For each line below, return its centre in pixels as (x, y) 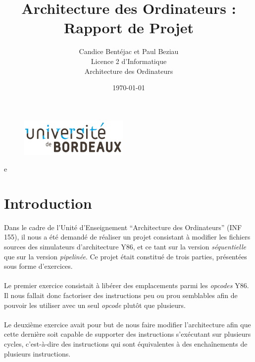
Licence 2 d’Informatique (129, 61)
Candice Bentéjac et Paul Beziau (129, 51)
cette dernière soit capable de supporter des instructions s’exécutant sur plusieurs (127, 334)
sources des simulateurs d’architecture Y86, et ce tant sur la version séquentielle (125, 247)
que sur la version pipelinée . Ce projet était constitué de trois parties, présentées (126, 256)
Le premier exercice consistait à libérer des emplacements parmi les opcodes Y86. (127, 285)
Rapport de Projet (129, 28)
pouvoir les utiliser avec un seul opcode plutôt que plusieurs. (95, 305)
